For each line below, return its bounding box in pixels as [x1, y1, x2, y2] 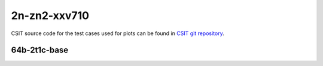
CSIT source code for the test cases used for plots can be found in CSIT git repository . [11, 30, 224, 37]
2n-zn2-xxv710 [11, 9, 90, 22]
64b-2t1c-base [11, 45, 69, 55]
